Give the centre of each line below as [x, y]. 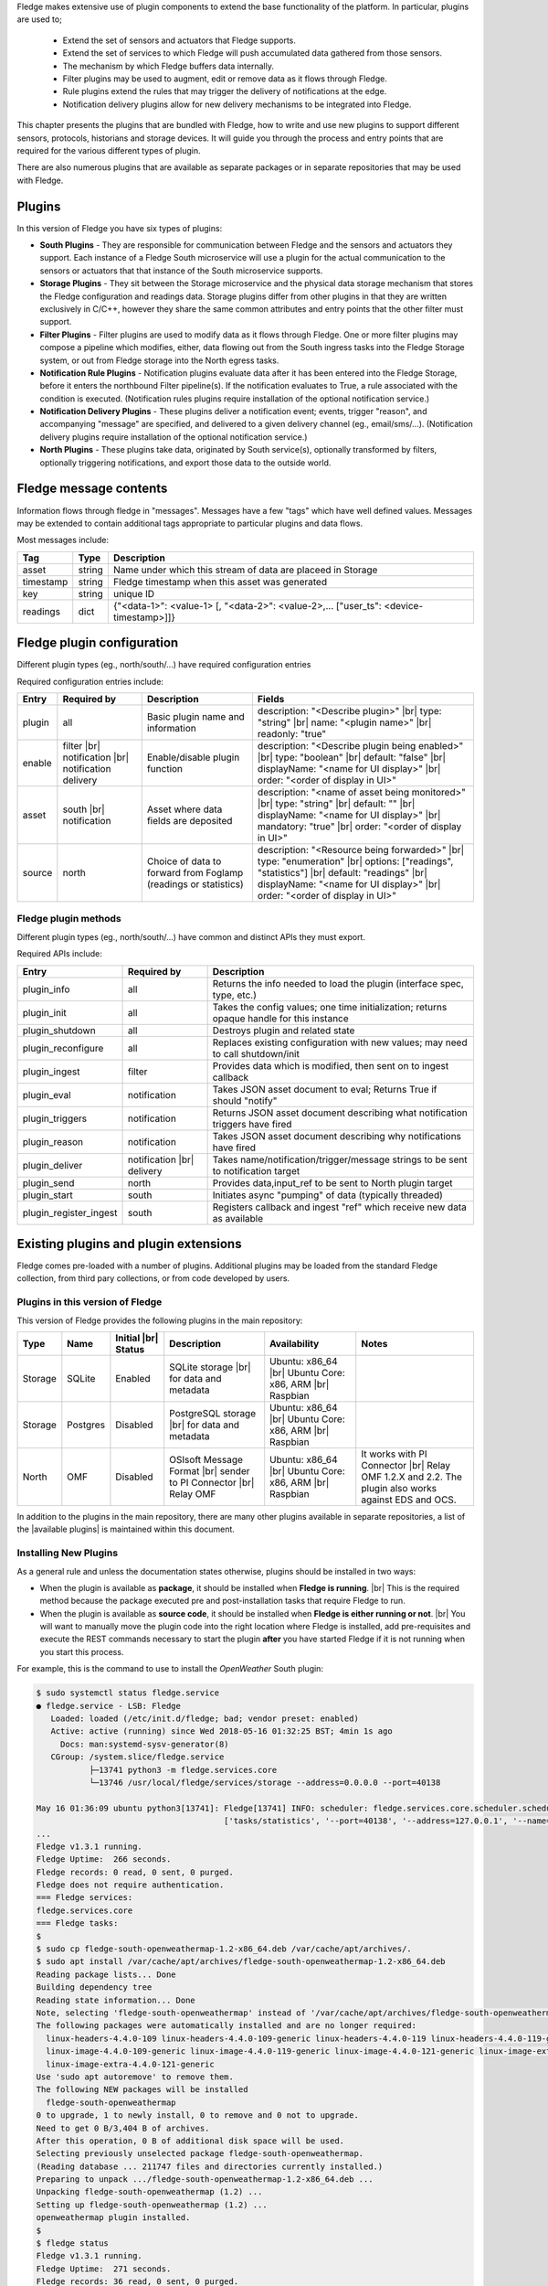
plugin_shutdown [59, 1031]
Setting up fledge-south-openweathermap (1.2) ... [152, 2205]
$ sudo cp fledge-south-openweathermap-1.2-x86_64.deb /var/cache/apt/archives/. [224, 1949]
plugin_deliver [53, 1165]
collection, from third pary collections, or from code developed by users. [153, 1278]
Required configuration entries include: [90, 681]
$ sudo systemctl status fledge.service [127, 1693]
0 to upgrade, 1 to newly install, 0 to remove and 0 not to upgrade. [198, 2115]
